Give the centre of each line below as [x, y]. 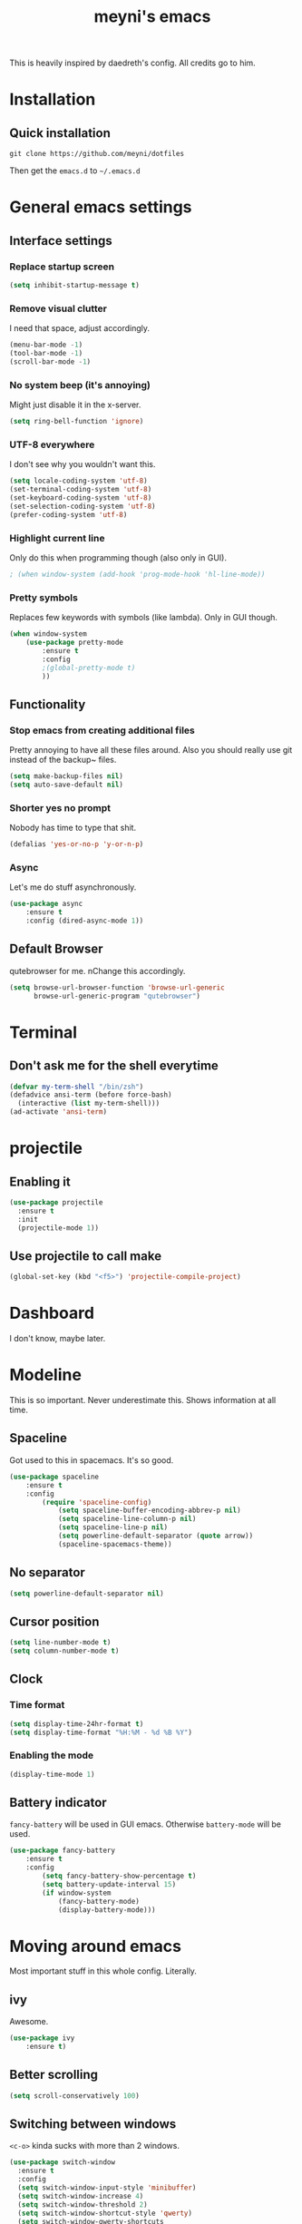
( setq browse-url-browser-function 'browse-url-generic [117, 987]
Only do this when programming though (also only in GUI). [118, 558]
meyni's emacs [152, 17]
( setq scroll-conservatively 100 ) [75, 2096]
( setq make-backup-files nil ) [67, 776]
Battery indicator [58, 1803]
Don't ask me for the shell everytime [114, 1066]
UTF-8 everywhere [52, 444]
